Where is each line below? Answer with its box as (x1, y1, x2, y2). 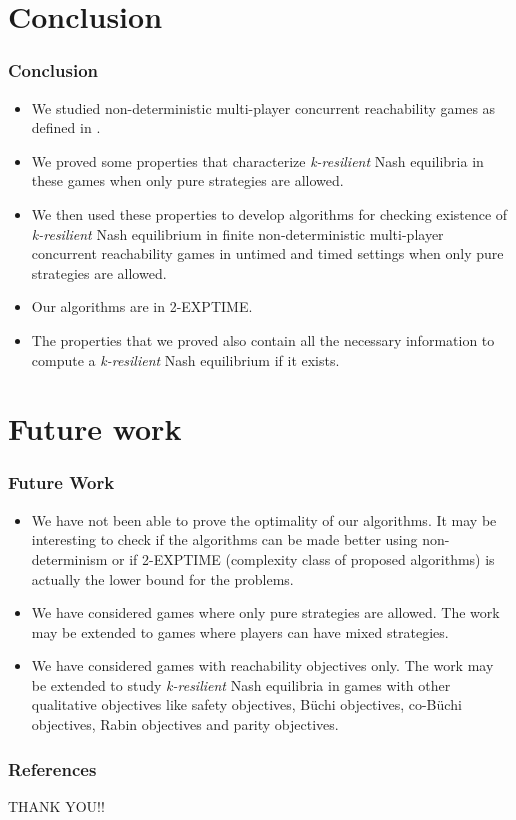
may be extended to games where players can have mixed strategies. (31, 621, 449, 642)
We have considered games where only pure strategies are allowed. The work (31, 602, 500, 623)
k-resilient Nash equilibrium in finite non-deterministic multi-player (31, 223, 444, 244)
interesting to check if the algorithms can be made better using (31, 529, 418, 550)
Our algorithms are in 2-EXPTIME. (31, 296, 253, 317)
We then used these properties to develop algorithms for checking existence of (31, 203, 508, 224)
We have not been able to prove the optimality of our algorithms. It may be (31, 509, 497, 530)
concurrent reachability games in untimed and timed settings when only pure (31, 243, 504, 264)
